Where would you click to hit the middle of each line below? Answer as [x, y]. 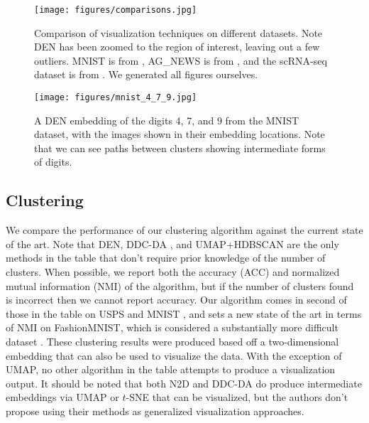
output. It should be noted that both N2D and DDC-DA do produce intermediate [184, 383]
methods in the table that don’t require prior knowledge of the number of [166, 258]
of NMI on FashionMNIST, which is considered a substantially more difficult [172, 327]
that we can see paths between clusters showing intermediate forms [180, 148]
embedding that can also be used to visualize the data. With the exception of [174, 355]
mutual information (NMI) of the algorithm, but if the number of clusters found [180, 285]
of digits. [53, 162]
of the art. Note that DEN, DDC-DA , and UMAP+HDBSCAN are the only [172, 243]
